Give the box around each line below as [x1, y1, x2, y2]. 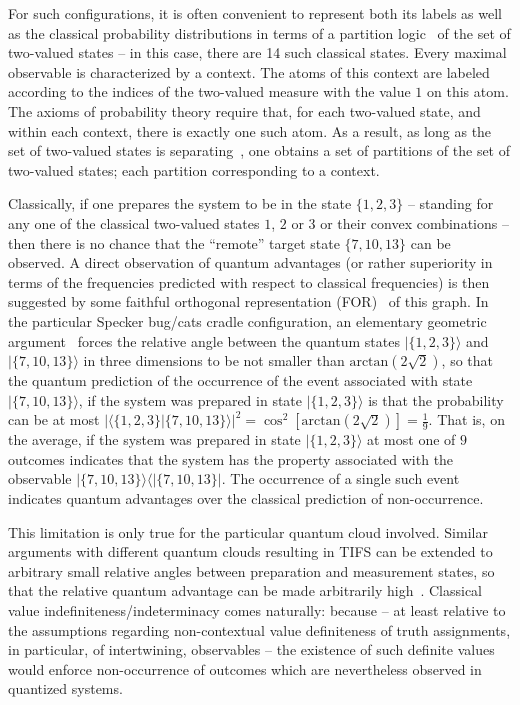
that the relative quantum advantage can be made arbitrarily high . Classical [8, 580, 483, 601]
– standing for [407, 193, 494, 214]
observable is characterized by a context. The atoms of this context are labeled [8, 61, 490, 82]
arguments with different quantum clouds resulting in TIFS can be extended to [8, 541, 493, 562]
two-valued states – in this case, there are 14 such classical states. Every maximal [8, 42, 507, 63]
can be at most [8, 409, 100, 430]
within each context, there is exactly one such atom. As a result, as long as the [8, 120, 492, 141]
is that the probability [368, 389, 504, 410]
